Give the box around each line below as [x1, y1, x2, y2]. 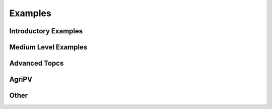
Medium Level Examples [9, 43, 88, 51]
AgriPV [9, 75, 33, 84]
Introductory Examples [9, 27, 83, 35]
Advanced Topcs [9, 59, 64, 68]
